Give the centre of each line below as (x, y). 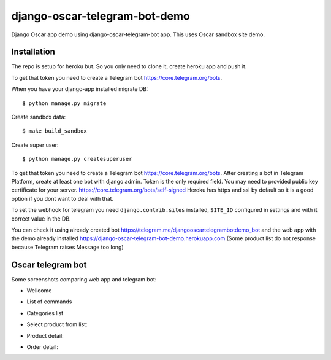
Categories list (45, 313)
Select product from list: (57, 324)
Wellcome (39, 291)
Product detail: (45, 335)
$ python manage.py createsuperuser (77, 159)
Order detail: (42, 346)
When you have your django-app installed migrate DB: (80, 89)
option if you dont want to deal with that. (62, 198)
